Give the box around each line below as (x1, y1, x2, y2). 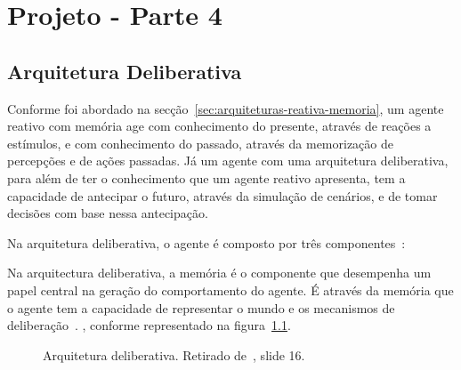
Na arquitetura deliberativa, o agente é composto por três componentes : (7, 233, 406, 252)
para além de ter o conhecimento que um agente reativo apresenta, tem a (7, 168, 406, 187)
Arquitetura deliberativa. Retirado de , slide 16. (43, 345, 305, 364)
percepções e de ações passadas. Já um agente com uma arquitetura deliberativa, (7, 151, 449, 170)
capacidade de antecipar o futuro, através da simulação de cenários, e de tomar (7, 186, 438, 205)
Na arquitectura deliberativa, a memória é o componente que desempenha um (7, 263, 432, 282)
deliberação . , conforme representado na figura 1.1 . (7, 316, 291, 334)
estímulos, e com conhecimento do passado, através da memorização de (7, 133, 393, 152)
